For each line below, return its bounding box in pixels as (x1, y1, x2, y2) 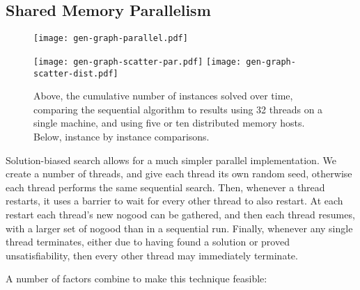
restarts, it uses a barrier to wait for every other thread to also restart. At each (6, 193, 343, 208)
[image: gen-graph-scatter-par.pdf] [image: (33, 56, 242, 67)
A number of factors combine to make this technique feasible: (6, 271, 267, 286)
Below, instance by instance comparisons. (33, 129, 210, 143)
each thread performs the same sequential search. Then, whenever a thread (6, 179, 325, 194)
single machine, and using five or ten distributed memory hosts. (33, 115, 305, 130)
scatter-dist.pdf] (33, 68, 118, 79)
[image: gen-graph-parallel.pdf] (33, 33, 188, 44)
